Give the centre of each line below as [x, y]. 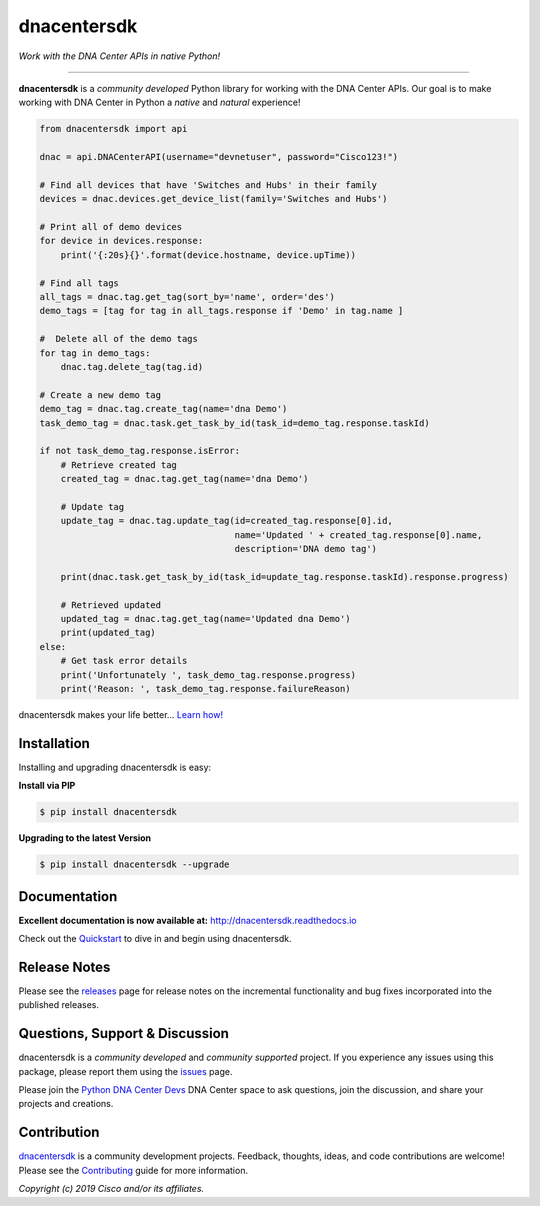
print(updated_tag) [108, 633]
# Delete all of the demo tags [119, 339]
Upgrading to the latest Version [85, 838]
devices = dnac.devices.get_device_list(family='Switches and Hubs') [213, 199]
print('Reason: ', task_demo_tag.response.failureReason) [205, 688]
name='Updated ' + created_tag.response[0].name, [358, 534]
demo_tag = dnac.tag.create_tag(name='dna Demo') [163, 409]
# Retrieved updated [111, 604]
